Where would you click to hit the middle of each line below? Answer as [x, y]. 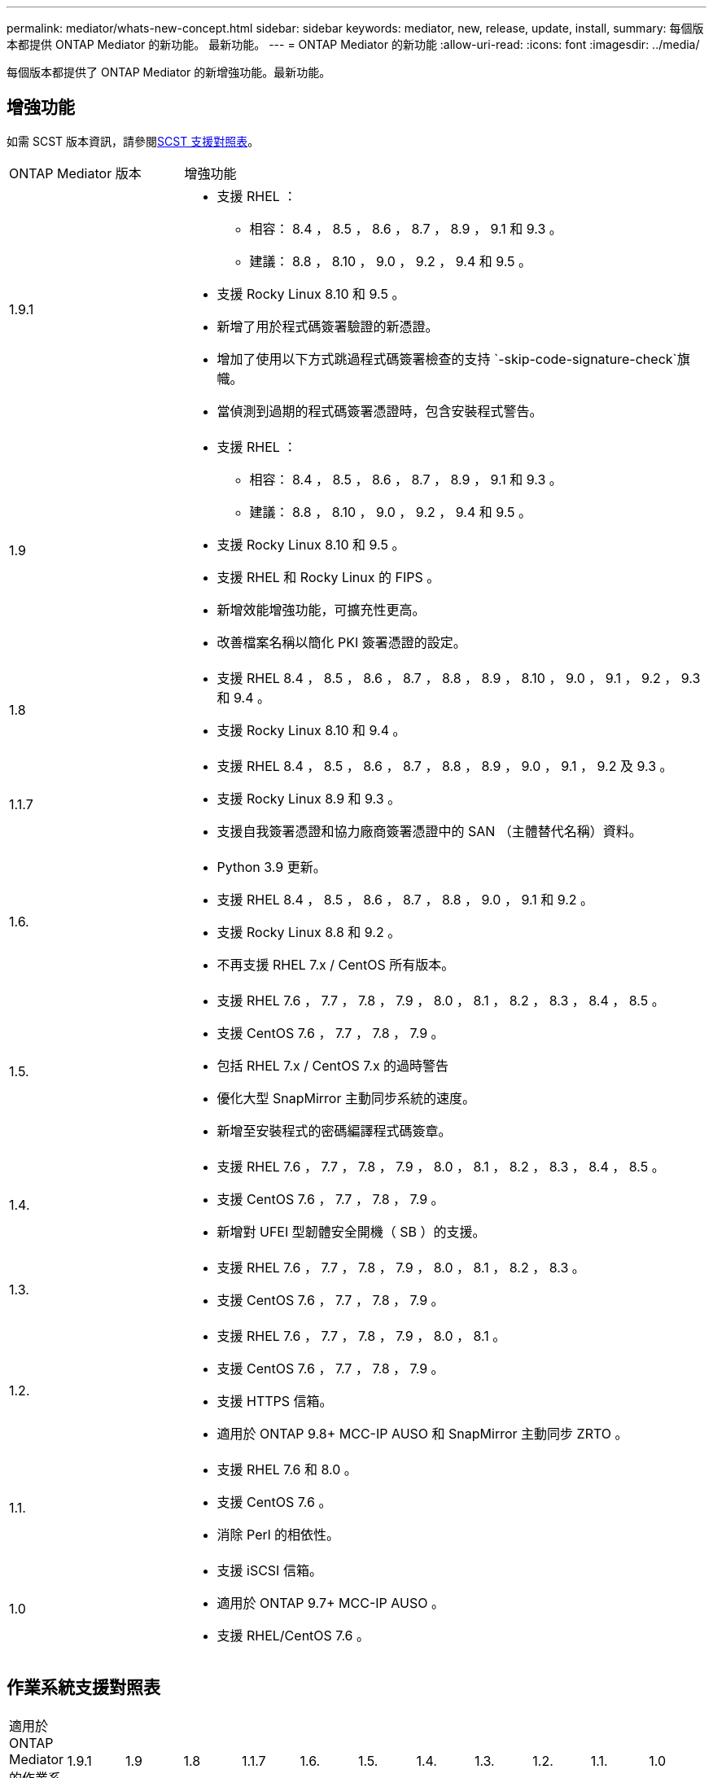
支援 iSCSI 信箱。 [269, 1570]
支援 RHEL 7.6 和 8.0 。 [287, 1469]
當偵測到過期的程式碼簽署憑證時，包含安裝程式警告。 [380, 411]
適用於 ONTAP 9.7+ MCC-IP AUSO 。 [330, 1603]
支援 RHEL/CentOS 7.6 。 [293, 1635]
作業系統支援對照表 [83, 1688]
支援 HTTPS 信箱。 [275, 1401]
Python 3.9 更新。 [271, 867]
